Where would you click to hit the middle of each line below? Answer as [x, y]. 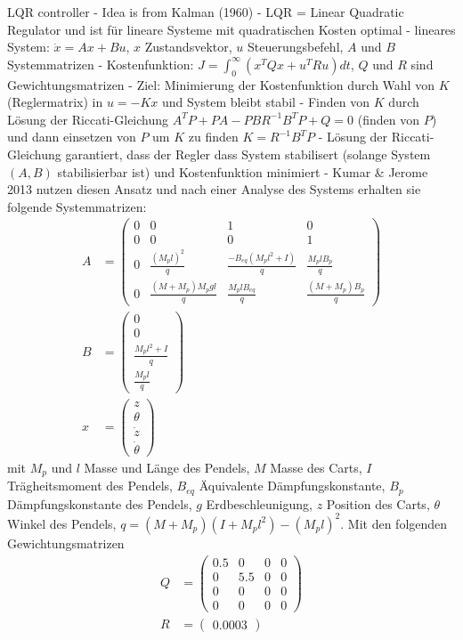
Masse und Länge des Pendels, [167, 467]
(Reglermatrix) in [55, 102]
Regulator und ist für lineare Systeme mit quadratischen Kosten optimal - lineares [231, 29]
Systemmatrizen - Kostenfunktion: [101, 64]
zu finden [213, 137]
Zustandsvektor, [188, 47]
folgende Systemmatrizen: [77, 206]
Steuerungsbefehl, [295, 47]
